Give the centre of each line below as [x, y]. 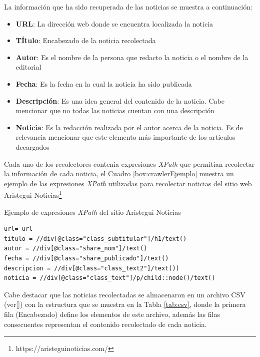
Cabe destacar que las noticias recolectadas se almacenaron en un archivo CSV [125, 294]
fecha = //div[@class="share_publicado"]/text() [86, 258]
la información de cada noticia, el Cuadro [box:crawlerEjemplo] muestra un [119, 173]
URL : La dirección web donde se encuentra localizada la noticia [114, 23]
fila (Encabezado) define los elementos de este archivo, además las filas [112, 314]
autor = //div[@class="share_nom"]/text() [76, 249]
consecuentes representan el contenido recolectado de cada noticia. [105, 324]
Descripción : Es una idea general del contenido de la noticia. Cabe [120, 100]
